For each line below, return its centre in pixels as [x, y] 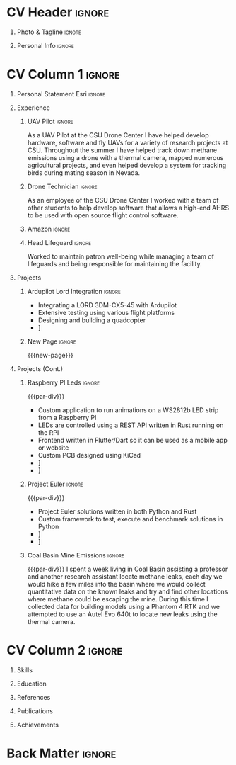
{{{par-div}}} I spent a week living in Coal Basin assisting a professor [128, 569]
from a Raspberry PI [67, 417]
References [34, 697]
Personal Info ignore [46, 45]
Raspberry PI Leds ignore [64, 382]
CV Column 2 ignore [65, 651]
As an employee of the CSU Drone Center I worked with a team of [123, 200]
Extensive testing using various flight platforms [106, 312]
